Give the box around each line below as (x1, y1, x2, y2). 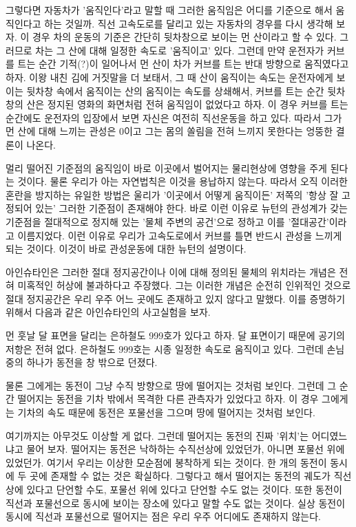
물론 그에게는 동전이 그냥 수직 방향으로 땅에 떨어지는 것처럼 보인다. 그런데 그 (6, 378, 337, 392)
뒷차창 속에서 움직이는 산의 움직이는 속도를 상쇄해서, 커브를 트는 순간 (26, 83, 324, 98)
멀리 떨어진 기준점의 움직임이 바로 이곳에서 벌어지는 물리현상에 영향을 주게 (6, 160, 327, 175)
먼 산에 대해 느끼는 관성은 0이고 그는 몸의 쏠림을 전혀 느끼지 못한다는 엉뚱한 (6, 124, 333, 138)
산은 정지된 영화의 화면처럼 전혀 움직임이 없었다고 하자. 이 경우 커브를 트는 (26, 97, 348, 111)
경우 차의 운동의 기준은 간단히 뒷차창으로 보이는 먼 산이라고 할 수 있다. (32, 30, 337, 44)
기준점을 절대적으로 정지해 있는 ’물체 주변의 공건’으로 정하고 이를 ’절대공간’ (6, 214, 329, 228)
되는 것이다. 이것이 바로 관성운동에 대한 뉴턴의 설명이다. (6, 241, 247, 256)
